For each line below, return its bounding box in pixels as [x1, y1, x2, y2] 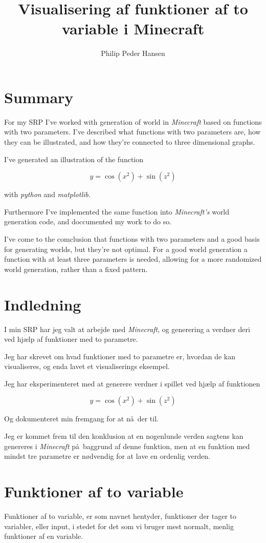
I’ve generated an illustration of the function [4, 153, 144, 164]
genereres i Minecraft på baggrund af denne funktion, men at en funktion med [4, 440, 250, 451]
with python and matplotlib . [4, 189, 91, 200]
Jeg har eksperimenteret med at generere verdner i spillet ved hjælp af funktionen [4, 378, 260, 389]
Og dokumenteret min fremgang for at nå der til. [4, 413, 159, 424]
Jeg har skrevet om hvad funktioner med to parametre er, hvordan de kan [4, 351, 236, 361]
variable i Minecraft [61, 18, 205, 39]
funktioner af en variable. [4, 531, 83, 541]
